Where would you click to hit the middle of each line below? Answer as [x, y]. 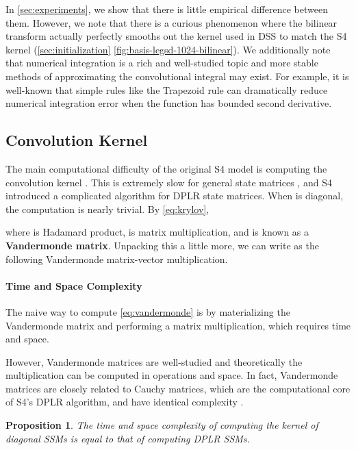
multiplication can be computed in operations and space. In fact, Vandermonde [172, 375]
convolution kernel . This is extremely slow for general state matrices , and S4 [169, 182]
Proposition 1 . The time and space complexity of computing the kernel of [162, 425]
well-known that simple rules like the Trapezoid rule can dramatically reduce [167, 89]
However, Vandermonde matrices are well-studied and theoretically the [154, 361]
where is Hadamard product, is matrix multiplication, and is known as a [157, 232]
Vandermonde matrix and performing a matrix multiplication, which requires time [178, 325]
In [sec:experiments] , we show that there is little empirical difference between [167, 9]
